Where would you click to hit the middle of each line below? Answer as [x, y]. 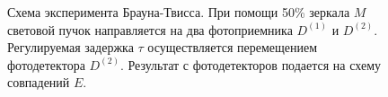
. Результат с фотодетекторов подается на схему [250, 64]
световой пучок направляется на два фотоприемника [150, 29]
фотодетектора [46, 64]
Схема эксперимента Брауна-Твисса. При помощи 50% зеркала [179, 12]
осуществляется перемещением [233, 47]
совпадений [39, 82]
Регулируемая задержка [71, 47]
